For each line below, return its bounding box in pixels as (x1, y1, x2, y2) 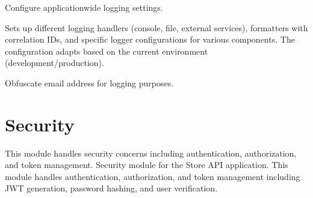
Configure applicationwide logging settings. (5, 1, 163, 13)
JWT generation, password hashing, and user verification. (5, 182, 218, 194)
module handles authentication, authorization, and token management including (5, 170, 300, 182)
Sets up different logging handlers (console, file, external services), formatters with (5, 21, 308, 34)
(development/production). (5, 56, 104, 69)
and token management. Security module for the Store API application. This (5, 158, 288, 171)
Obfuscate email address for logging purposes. (5, 76, 174, 89)
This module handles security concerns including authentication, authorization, (5, 146, 297, 159)
